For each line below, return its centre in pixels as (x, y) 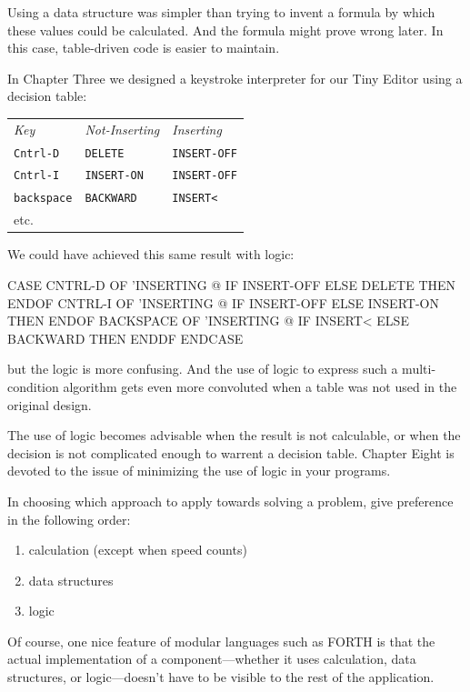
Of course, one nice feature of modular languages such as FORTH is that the (221, 641)
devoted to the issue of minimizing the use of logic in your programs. (199, 471)
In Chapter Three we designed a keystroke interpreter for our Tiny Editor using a (235, 78)
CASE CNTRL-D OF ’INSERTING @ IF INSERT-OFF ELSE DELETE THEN (232, 284)
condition (33, 386)
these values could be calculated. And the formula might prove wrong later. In (225, 30)
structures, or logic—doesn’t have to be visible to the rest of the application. (221, 677)
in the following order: (69, 519)
